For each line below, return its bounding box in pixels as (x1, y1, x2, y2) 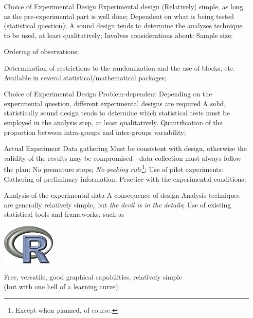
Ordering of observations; (4, 46, 79, 56)
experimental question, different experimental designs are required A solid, (4, 98, 226, 108)
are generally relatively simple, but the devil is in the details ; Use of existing (4, 199, 231, 209)
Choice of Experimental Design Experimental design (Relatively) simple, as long (4, 1, 243, 11)
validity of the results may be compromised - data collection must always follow (4, 152, 241, 163)
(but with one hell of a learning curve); (4, 281, 120, 291)
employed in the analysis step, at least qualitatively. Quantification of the (4, 117, 223, 127)
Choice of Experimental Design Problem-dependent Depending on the (4, 89, 212, 99)
